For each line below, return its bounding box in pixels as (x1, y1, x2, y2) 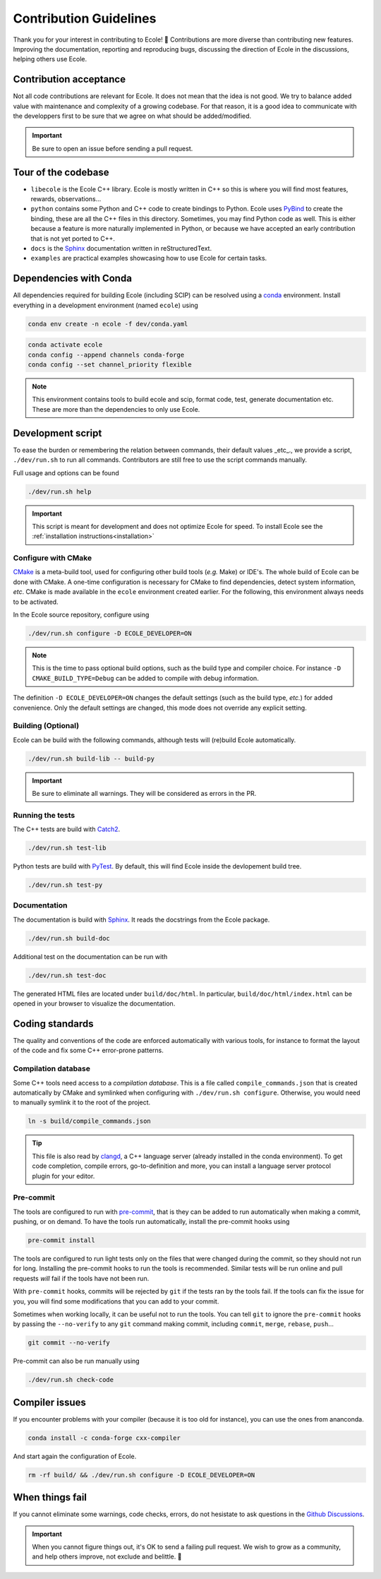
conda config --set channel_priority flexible (28, 361, 192, 369)
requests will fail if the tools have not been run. (13, 1274, 150, 1282)
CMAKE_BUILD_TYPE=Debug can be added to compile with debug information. (32, 674, 259, 682)
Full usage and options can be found (13, 468, 119, 477)
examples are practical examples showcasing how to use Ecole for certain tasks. (30, 254, 267, 263)
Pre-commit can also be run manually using (13, 1357, 140, 1366)
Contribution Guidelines (13, 11, 157, 26)
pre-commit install (28, 1237, 95, 1244)
